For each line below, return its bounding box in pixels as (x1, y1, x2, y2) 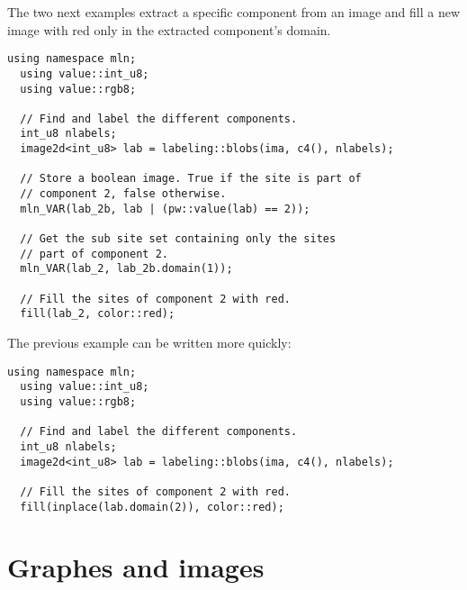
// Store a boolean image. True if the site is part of (20, 172, 362, 186)
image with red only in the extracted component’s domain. (7, 20, 331, 39)
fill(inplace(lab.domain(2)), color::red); (20, 500, 284, 513)
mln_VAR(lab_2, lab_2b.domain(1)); (20, 262, 233, 276)
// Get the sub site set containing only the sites (20, 232, 337, 246)
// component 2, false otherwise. (20, 187, 227, 201)
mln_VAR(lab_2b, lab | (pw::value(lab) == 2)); (20, 202, 310, 215)
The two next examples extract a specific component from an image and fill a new (7, 3, 461, 21)
